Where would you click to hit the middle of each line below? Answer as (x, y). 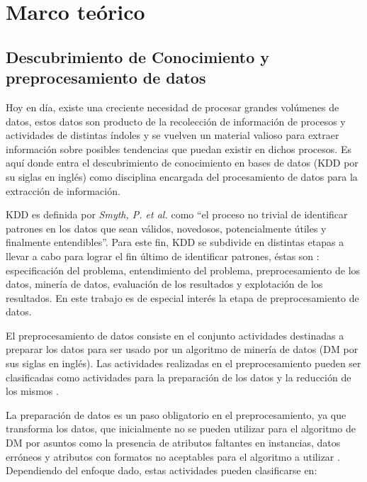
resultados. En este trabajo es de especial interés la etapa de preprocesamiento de (182, 297)
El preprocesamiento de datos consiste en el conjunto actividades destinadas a (175, 335)
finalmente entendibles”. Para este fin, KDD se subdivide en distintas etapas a (175, 242)
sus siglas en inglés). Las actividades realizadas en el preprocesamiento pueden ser (183, 363)
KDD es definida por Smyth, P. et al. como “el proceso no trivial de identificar (177, 214)
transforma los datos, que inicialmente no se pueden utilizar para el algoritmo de (181, 428)
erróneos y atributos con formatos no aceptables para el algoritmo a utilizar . (173, 456)
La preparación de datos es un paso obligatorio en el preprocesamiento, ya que (176, 414)
